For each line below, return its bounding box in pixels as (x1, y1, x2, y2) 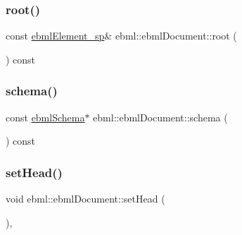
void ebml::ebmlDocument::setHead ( (6, 191, 165, 206)
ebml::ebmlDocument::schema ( (93, 109, 228, 124)
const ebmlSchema (6, 109, 85, 124)
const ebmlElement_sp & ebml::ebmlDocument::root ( (6, 28, 237, 43)
